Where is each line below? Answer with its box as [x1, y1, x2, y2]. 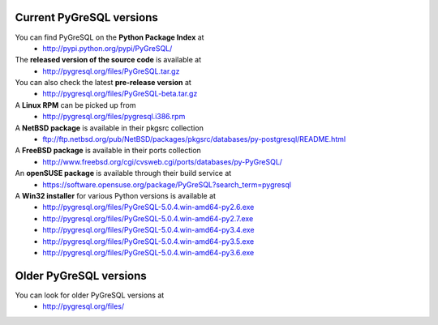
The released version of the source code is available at [15, 55, 202, 65]
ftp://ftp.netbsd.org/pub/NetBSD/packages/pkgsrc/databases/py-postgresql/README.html [42, 135, 346, 144]
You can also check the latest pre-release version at [15, 78, 192, 88]
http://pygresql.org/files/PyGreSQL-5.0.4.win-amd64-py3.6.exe [42, 247, 255, 257]
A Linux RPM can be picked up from [15, 100, 136, 109]
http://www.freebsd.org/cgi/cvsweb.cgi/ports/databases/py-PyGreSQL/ [42, 156, 283, 166]
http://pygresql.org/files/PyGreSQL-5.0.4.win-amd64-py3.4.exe [42, 225, 255, 235]
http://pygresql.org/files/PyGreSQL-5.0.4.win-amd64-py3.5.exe [42, 236, 255, 246]
